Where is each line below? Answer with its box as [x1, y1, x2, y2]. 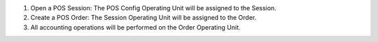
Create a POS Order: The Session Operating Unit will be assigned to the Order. [30, 14, 257, 22]
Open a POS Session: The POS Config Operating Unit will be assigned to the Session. [30, 4, 276, 12]
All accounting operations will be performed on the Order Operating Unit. [30, 23, 241, 31]
